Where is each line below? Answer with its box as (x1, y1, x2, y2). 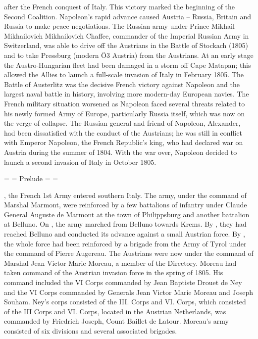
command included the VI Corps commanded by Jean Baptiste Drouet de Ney (4, 277, 242, 288)
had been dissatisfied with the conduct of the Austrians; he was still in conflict (4, 127, 242, 138)
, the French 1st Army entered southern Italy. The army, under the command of (4, 190, 247, 200)
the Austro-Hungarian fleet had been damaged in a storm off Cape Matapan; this (4, 59, 251, 70)
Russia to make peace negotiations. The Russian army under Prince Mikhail (4, 21, 235, 31)
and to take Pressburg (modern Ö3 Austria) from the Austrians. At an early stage (4, 49, 254, 60)
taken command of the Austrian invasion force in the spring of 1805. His (4, 267, 223, 278)
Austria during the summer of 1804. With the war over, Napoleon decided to (4, 146, 237, 157)
